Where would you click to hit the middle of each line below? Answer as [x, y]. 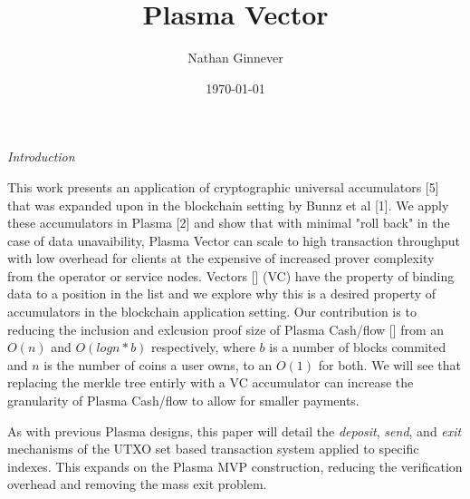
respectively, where [203, 347]
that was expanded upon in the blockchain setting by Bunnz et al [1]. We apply [228, 205]
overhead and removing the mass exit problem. [137, 484]
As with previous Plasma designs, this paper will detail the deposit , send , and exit [235, 431]
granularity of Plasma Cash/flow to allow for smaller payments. [183, 401]
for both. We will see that [389, 364]
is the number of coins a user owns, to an [158, 364]
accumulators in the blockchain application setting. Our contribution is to [212, 312]
